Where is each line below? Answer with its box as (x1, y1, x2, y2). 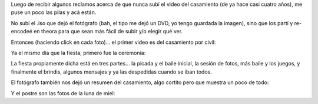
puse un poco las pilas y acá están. (11, 9, 97, 16)
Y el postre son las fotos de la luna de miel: (11, 89, 115, 96)
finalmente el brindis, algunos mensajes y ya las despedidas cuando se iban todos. (11, 68, 212, 75)
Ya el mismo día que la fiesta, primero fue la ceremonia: (11, 49, 146, 56)
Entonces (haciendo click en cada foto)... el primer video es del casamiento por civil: (11, 39, 216, 46)
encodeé (11, 28, 32, 35)
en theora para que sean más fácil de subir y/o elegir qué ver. (33, 28, 183, 35)
